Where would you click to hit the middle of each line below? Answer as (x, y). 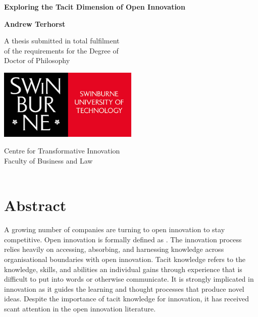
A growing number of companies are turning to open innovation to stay (115, 229)
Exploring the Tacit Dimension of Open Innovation (95, 7)
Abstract (35, 205)
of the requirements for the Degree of (61, 50)
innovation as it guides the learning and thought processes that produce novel (124, 288)
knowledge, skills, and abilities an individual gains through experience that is (123, 269)
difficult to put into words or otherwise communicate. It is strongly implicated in (129, 279)
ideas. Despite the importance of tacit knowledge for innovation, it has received (127, 299)
